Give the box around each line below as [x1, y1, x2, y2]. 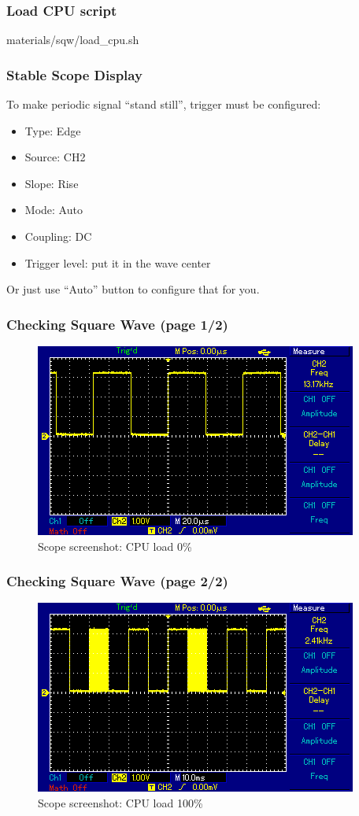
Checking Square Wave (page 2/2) [6, 571, 228, 591]
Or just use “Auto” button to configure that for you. [6, 281, 260, 297]
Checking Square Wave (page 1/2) [6, 314, 228, 334]
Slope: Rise [24, 175, 79, 191]
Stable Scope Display [6, 65, 142, 84]
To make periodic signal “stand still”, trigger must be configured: [6, 96, 321, 113]
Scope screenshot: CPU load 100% [38, 795, 203, 810]
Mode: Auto [24, 201, 83, 218]
